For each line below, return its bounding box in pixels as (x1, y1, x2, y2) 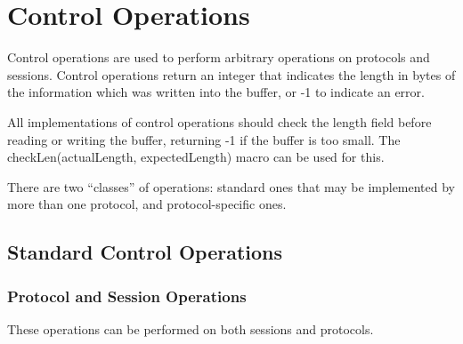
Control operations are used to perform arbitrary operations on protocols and (7, 48, 430, 67)
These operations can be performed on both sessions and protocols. (7, 319, 374, 338)
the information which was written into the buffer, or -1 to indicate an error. (7, 83, 425, 101)
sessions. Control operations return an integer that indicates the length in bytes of (7, 65, 456, 84)
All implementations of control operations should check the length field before (7, 112, 432, 131)
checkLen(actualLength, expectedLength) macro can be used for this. (7, 148, 385, 166)
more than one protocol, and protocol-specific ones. (7, 195, 287, 213)
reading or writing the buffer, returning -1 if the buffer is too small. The (7, 130, 401, 148)
